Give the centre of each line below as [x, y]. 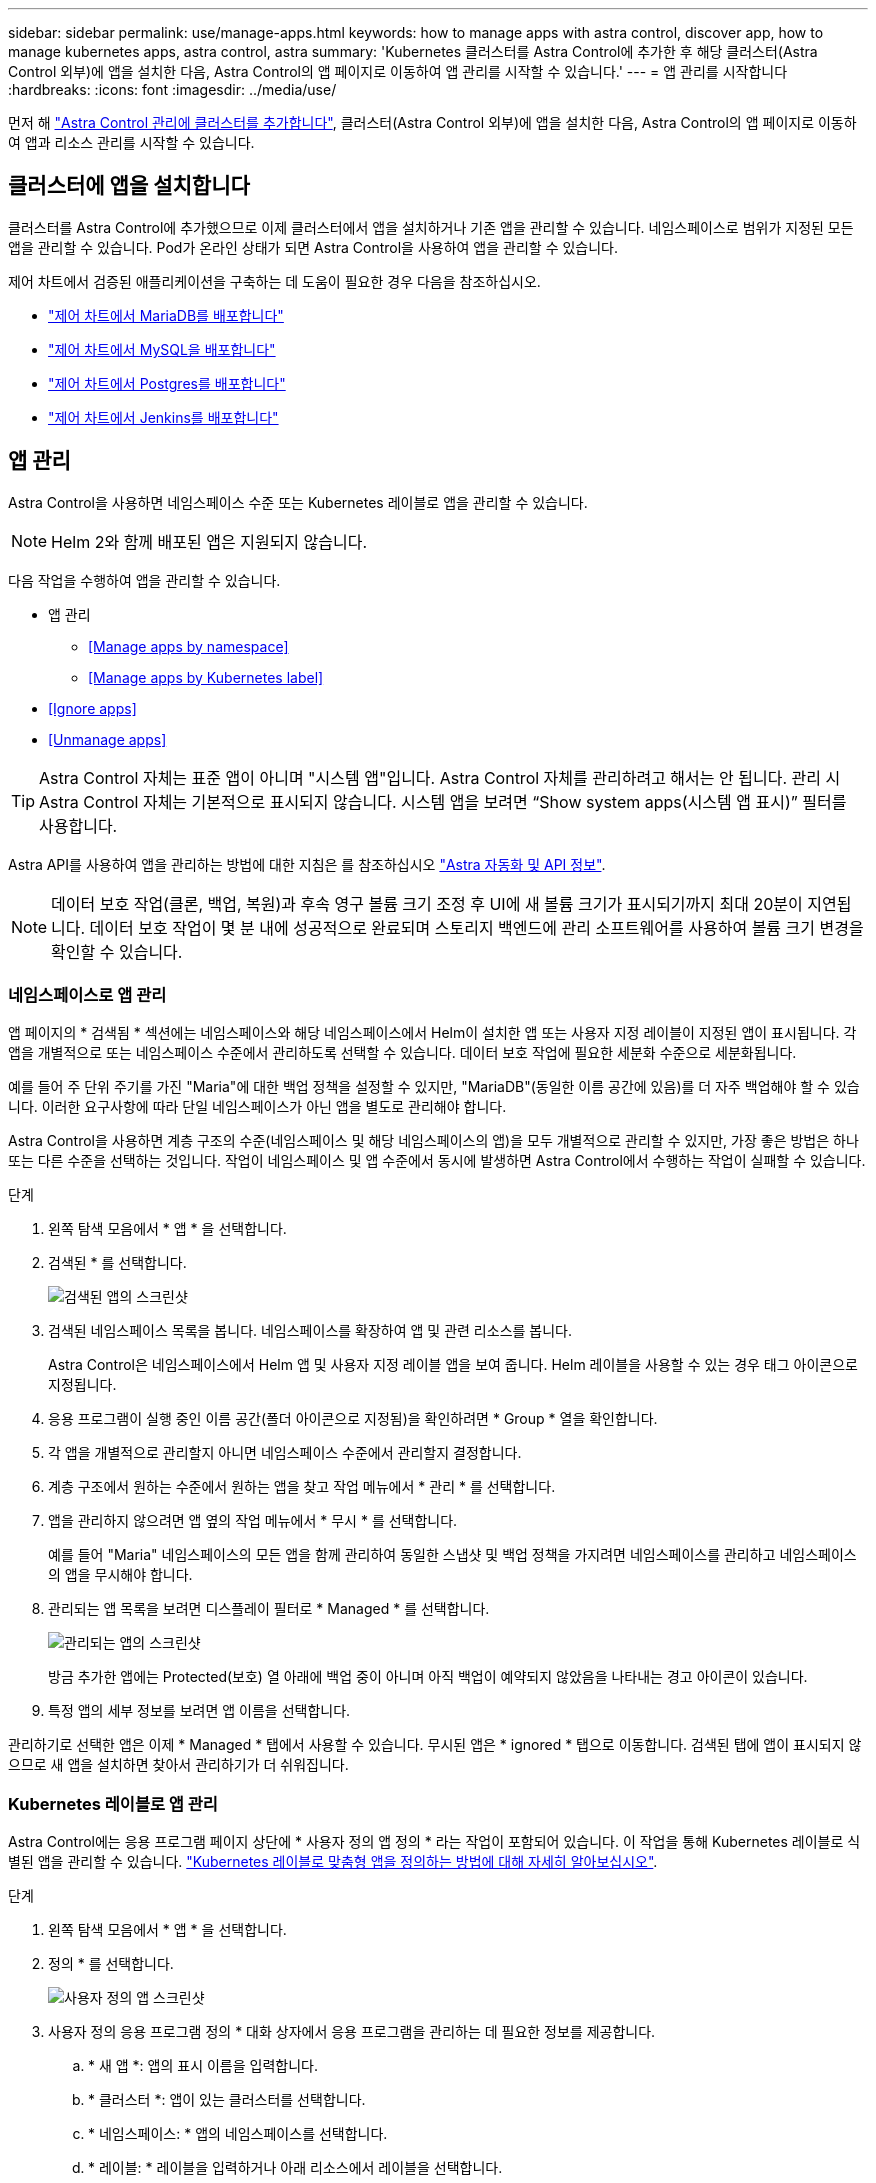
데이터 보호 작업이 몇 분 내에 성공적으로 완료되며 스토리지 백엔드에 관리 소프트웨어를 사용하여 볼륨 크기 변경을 [476, 927]
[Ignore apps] [92, 708]
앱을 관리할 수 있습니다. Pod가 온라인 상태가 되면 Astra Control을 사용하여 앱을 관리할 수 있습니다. [313, 247]
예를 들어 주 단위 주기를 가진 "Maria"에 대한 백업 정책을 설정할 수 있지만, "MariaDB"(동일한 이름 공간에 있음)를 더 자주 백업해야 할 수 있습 [434, 1087]
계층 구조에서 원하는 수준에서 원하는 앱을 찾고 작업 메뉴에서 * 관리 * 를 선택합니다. [302, 1487]
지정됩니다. [82, 1385]
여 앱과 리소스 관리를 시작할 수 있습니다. [131, 142]
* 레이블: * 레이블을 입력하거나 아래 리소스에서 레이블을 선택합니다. [295, 2168]
